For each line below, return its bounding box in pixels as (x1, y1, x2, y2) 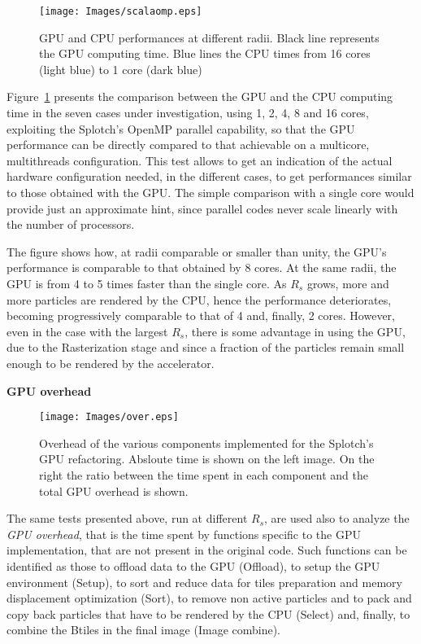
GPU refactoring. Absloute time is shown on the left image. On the (39, 450, 375, 467)
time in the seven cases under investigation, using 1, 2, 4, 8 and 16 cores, (7, 104, 369, 121)
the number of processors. (7, 216, 135, 233)
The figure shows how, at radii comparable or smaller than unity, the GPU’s (7, 243, 387, 260)
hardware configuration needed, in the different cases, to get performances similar (7, 168, 412, 185)
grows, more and (306, 274, 389, 291)
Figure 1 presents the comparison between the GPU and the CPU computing (7, 88, 393, 105)
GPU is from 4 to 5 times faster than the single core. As (7, 274, 287, 291)
